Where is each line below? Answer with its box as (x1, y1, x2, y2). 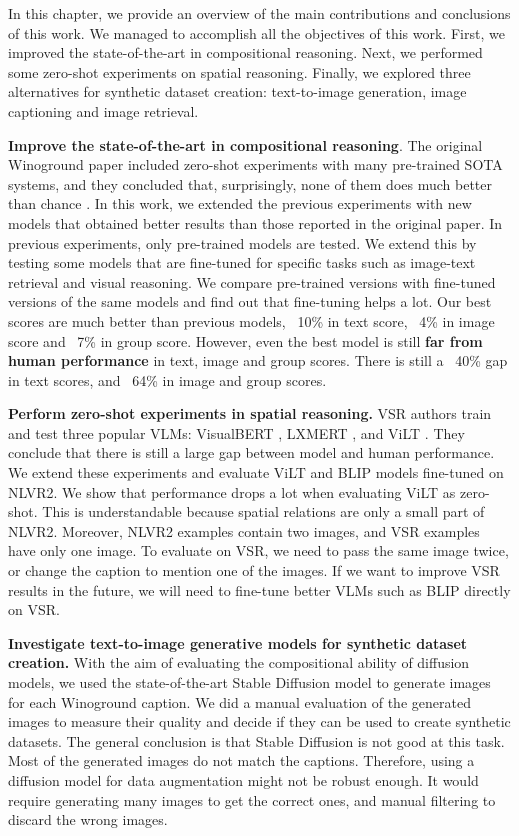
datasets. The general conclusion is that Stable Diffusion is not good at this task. (8, 730, 505, 751)
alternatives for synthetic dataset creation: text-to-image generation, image (8, 81, 467, 102)
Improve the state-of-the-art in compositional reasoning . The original (8, 134, 483, 155)
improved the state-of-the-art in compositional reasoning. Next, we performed (8, 42, 483, 63)
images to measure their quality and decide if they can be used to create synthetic (8, 711, 511, 732)
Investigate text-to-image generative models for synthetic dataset (8, 632, 468, 653)
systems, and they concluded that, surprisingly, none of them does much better (8, 173, 492, 194)
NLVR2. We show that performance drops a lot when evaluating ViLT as (8, 481, 456, 502)
